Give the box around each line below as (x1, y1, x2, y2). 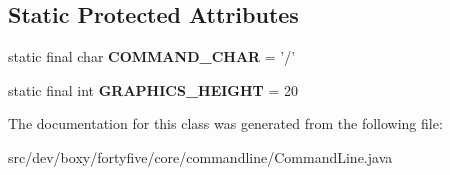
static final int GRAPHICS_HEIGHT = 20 (8, 79, 299, 100)
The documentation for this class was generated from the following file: (8, 113, 443, 134)
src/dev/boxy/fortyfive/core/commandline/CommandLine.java (8, 146, 393, 167)
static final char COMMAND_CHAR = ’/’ (8, 46, 296, 67)
